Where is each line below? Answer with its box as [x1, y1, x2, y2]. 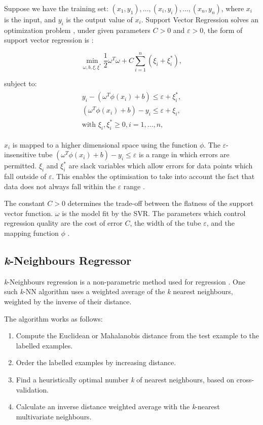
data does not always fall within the [4, 181, 116, 191]
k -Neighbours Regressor [4, 252, 132, 268]
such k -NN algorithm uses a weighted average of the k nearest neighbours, [4, 286, 233, 297]
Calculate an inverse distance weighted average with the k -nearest [16, 401, 220, 412]
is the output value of [66, 14, 133, 24]
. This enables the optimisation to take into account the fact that [52, 171, 255, 182]
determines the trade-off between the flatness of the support [67, 198, 254, 208]
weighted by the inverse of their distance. [4, 296, 132, 306]
